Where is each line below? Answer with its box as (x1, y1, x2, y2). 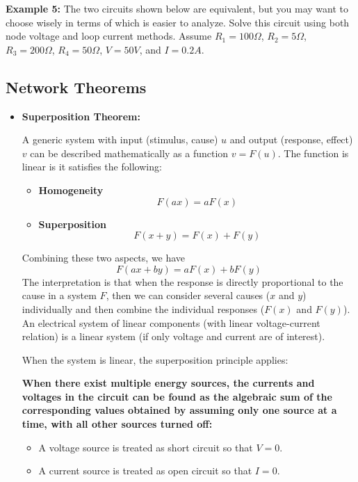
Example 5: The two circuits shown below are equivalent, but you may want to (6, 1, 348, 15)
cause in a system (22, 288, 97, 303)
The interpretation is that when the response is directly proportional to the (22, 274, 343, 289)
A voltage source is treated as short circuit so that (38, 440, 253, 454)
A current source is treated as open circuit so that (38, 463, 252, 478)
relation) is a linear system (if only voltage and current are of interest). (22, 329, 325, 344)
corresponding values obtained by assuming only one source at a (22, 403, 337, 417)
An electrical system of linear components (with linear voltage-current (22, 315, 320, 330)
